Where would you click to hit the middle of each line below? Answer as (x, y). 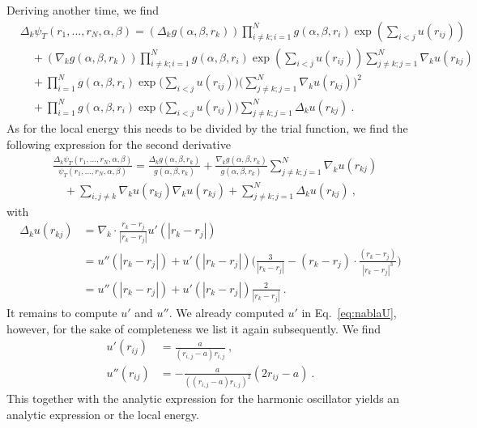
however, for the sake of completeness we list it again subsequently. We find (194, 328)
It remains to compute (62, 312)
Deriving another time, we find (83, 10)
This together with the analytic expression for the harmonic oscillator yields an (203, 398)
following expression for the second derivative (119, 144)
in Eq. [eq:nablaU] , (349, 312)
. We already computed (226, 312)
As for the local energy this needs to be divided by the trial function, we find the (207, 128)
